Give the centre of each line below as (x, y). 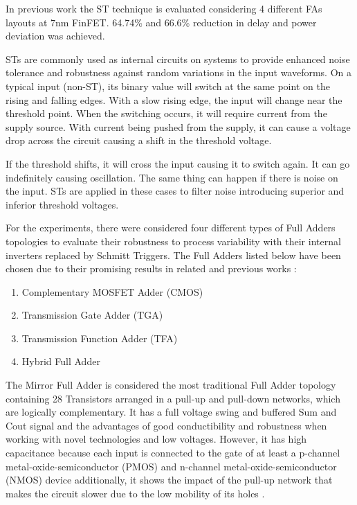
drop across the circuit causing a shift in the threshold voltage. (139, 140)
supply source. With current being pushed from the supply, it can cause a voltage (178, 126)
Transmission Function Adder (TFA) (100, 338)
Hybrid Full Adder (61, 361)
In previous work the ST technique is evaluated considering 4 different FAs (164, 8)
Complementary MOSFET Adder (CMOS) (112, 291)
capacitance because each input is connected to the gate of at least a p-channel (173, 453)
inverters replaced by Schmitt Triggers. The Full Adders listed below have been (173, 255)
